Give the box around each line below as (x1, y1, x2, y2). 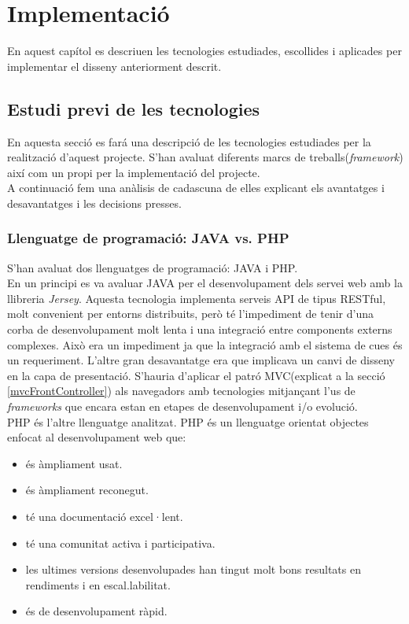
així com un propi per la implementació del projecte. (7, 164, 260, 180)
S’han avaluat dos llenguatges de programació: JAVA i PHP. (7, 259, 298, 275)
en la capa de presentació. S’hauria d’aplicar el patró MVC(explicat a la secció (7, 367, 385, 383)
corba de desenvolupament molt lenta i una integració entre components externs (7, 321, 392, 338)
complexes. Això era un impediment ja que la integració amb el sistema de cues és (7, 336, 403, 353)
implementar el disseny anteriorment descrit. (7, 57, 222, 74)
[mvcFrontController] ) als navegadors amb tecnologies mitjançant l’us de (7, 382, 356, 399)
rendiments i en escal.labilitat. (25, 576, 171, 593)
